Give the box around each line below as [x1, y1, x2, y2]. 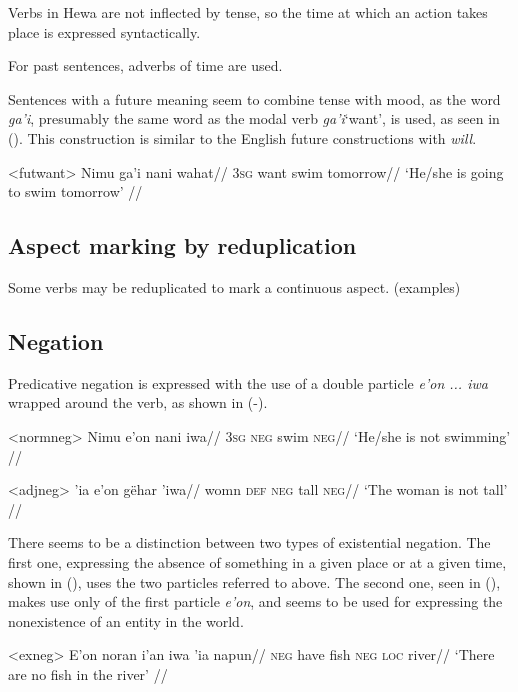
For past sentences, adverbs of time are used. [8, 55, 283, 76]
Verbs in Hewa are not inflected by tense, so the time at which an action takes [8, 2, 488, 22]
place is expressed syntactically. [8, 21, 201, 42]
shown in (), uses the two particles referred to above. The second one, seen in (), [8, 571, 501, 592]
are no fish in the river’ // [8, 663, 168, 684]
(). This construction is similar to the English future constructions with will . [8, 127, 477, 148]
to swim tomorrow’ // [8, 181, 143, 202]
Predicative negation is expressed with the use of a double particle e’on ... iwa [8, 372, 488, 393]
